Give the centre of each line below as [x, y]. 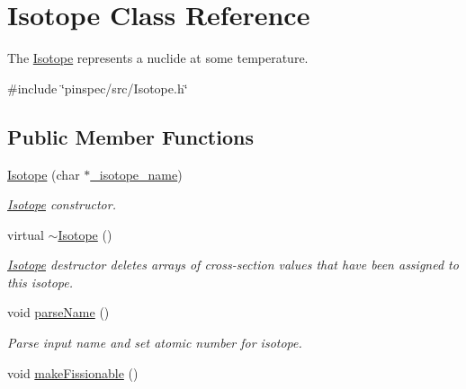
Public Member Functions [130, 136]
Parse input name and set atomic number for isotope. [155, 343]
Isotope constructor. [62, 204]
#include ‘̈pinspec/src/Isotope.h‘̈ [98, 88]
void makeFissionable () [73, 372]
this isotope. [40, 282]
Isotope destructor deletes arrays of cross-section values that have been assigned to [233, 265]
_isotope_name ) [136, 174]
